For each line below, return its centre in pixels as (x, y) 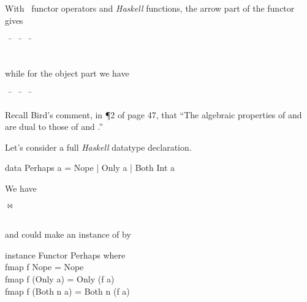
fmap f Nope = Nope (44, 267)
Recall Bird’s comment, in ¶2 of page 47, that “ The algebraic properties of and (153, 114)
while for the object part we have (67, 73)
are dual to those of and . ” (54, 126)
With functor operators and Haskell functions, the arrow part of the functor (150, 8)
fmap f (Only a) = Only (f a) (60, 278)
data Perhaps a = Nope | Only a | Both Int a (90, 168)
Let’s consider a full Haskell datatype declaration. (98, 147)
